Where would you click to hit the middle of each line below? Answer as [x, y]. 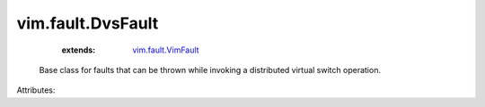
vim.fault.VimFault [166, 50]
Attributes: [36, 90]
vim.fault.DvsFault [88, 23]
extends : [79, 50]
